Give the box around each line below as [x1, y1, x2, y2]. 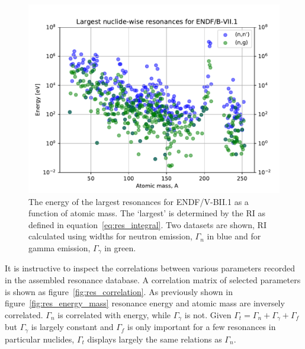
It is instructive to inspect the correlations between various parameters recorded [5, 262, 295, 274]
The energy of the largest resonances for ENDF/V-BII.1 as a [28, 195, 249, 207]
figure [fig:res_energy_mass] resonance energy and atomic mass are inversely [5, 297, 285, 309]
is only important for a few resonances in [127, 321, 276, 333]
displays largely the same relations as [87, 332, 222, 345]
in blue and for [207, 230, 261, 242]
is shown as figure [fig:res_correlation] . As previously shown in [5, 285, 233, 297]
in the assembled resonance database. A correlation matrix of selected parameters [5, 274, 301, 286]
